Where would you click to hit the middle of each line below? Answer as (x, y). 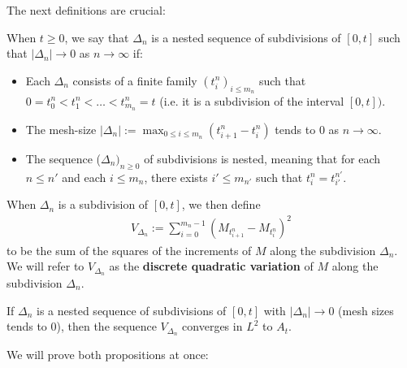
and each (84, 177)
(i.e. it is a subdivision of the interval (252, 100)
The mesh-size (61, 129)
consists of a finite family (135, 80)
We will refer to (45, 266)
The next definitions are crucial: (86, 10)
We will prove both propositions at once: (108, 354)
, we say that (97, 37)
